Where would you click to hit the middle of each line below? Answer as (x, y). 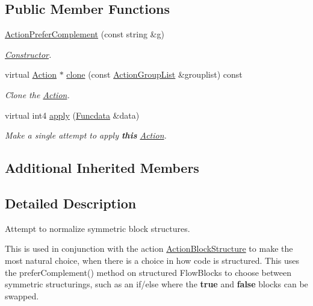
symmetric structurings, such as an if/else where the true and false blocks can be (156, 284)
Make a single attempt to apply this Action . (86, 135)
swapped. (22, 295)
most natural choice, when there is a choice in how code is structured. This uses (152, 260)
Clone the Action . (37, 94)
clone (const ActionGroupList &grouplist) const (154, 74)
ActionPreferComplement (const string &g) (85, 34)
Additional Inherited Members (102, 168)
